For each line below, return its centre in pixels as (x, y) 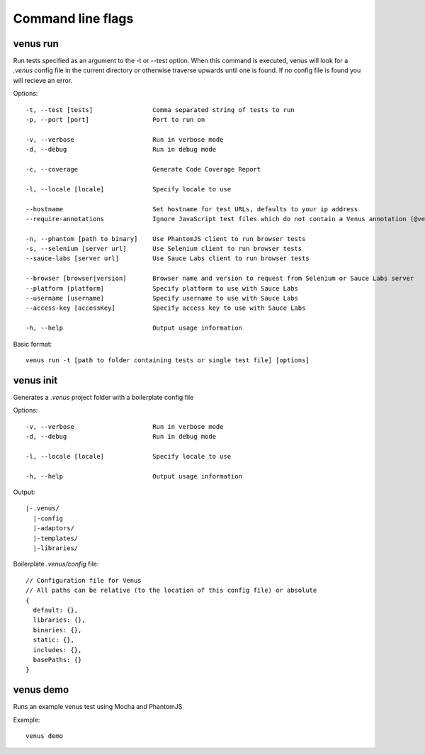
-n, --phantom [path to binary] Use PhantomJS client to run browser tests (166, 239)
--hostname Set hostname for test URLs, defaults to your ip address (192, 209)
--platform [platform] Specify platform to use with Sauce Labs (162, 288)
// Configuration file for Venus (84, 580)
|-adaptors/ (53, 528)
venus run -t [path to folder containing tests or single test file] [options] (168, 360)
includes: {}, (57, 650)
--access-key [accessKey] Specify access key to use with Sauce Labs (166, 308)
